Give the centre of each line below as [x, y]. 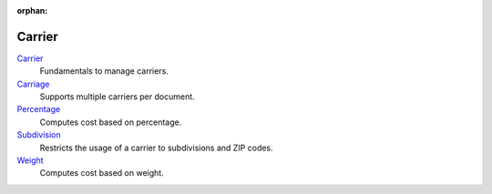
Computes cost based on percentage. [111, 122]
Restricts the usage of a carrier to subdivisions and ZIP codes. [156, 148]
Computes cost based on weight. [102, 173]
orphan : [32, 10]
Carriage [33, 84]
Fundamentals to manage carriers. [104, 71]
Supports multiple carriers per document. [117, 97]
